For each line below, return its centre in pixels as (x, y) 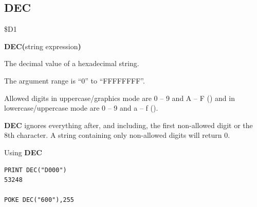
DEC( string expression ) (43, 46)
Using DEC (23, 152)
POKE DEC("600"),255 (39, 200)
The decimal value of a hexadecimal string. (72, 63)
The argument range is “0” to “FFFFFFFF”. (75, 80)
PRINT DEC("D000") (35, 170)
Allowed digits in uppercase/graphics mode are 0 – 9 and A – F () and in (120, 98)
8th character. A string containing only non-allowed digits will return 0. (117, 135)
